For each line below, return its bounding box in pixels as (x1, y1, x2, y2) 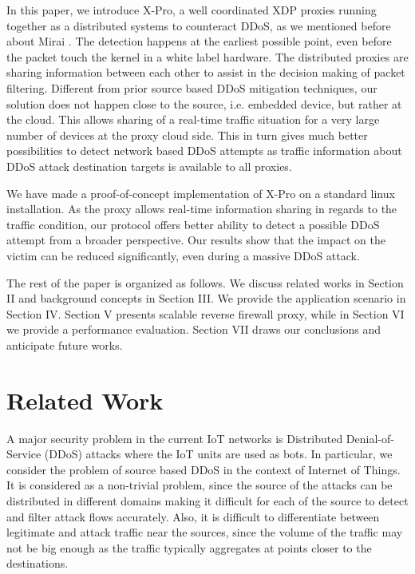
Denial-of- (346, 430, 394, 446)
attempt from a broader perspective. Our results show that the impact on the (6, 232, 385, 248)
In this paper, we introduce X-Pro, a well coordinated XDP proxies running (6, 2, 377, 18)
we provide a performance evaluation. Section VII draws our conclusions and (6, 321, 381, 338)
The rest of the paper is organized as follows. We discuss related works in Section (6, 274, 404, 291)
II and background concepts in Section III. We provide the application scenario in (6, 290, 406, 307)
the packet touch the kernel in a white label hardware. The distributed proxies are (6, 48, 409, 65)
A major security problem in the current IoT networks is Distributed (6, 430, 343, 446)
